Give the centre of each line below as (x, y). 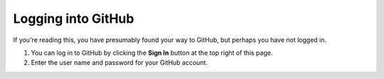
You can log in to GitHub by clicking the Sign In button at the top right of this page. (152, 53)
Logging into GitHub (74, 19)
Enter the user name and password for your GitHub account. (119, 63)
